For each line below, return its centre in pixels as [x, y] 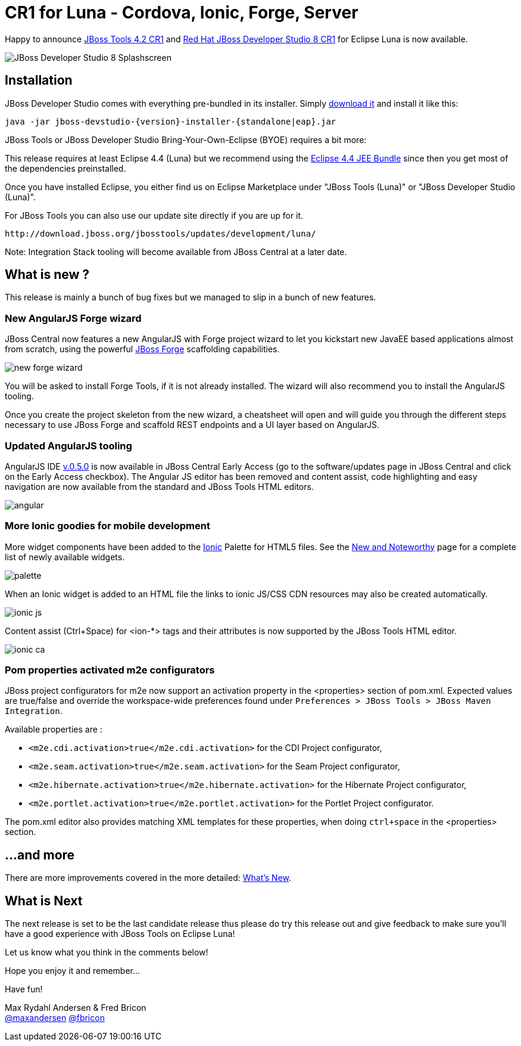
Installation [39, 80]
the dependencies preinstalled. [65, 168]
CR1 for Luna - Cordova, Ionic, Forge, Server [182, 13]
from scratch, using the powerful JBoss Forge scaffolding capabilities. [142, 349]
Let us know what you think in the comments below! [107, 952]
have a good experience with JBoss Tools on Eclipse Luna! [120, 934]
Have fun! [24, 989]
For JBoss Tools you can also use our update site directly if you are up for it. [154, 215]
